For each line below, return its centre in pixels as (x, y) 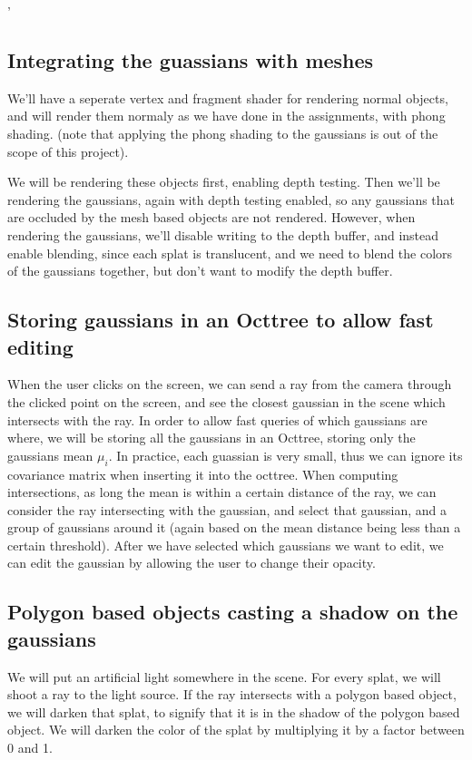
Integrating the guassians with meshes (191, 59)
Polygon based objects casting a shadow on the (233, 612)
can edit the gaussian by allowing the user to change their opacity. (192, 563)
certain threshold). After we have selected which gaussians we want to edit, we (226, 545)
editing (40, 346)
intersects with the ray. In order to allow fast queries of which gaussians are (217, 419)
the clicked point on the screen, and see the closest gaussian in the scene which (226, 401)
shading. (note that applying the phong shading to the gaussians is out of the (223, 133)
